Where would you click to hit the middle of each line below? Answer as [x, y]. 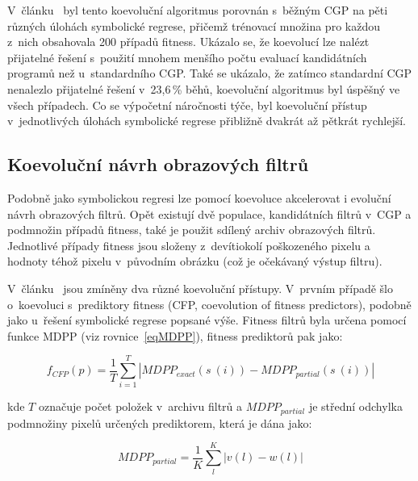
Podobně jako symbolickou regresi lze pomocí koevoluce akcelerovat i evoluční [199, 197]
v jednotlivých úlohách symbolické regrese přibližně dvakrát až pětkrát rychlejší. [207, 121]
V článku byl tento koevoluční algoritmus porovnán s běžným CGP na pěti [198, 10]
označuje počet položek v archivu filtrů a [140, 406]
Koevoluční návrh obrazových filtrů [158, 164]
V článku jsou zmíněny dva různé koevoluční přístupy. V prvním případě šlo [201, 288]
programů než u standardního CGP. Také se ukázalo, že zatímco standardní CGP [210, 73]
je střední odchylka [355, 406]
